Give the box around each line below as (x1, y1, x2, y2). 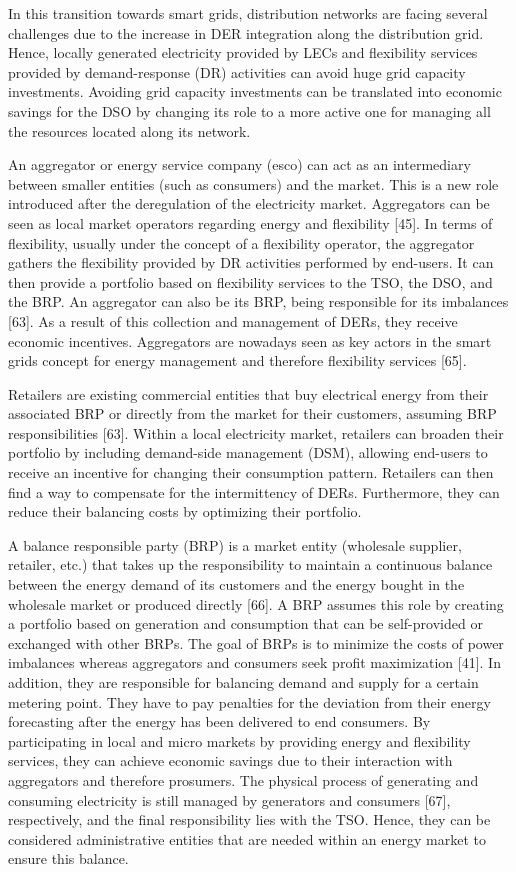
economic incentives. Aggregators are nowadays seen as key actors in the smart (8, 330, 492, 351)
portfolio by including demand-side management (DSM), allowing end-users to (8, 442, 488, 463)
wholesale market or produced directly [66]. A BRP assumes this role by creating (8, 593, 504, 614)
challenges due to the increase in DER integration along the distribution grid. (8, 22, 484, 43)
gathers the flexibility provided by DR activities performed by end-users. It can (8, 252, 494, 273)
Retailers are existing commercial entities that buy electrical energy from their (8, 383, 489, 404)
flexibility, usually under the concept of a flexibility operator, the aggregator (8, 232, 475, 253)
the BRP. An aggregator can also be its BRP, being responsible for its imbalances (8, 291, 509, 312)
